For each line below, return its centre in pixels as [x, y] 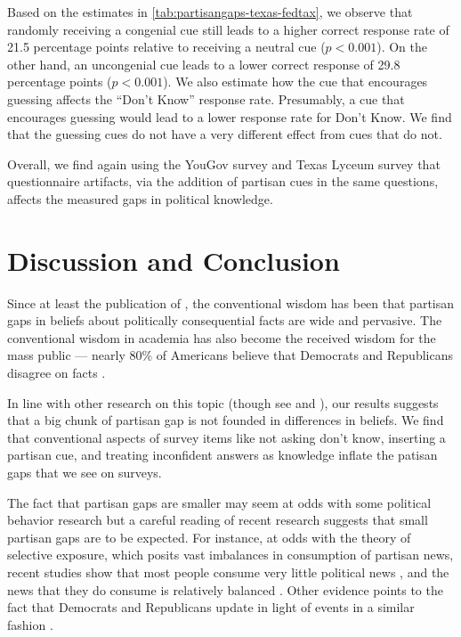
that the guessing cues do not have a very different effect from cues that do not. [225, 134]
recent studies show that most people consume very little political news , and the [228, 572]
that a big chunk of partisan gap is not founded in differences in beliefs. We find [226, 420]
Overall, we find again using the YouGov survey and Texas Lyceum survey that [224, 163]
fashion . [30, 624]
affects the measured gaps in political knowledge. [140, 198]
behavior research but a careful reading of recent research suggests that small [218, 520]
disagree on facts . [57, 373]
